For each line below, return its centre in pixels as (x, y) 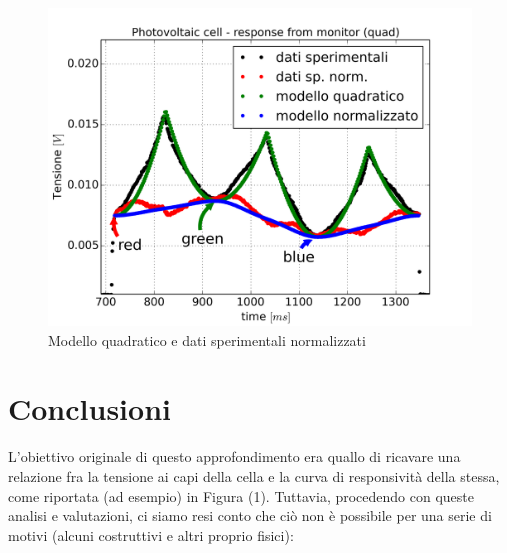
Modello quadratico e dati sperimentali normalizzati (207, 339)
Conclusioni (89, 408)
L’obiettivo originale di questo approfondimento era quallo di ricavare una (234, 456)
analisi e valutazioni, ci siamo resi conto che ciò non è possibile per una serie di (250, 515)
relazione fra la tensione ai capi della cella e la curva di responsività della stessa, (254, 475)
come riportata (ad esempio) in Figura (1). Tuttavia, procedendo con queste (241, 495)
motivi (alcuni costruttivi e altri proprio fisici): (151, 534)
